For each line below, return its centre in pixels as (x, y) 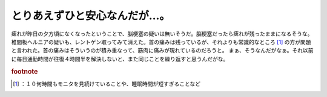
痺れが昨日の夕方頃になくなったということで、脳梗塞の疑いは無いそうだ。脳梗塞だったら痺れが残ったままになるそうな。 (162, 34)
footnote (25, 71)
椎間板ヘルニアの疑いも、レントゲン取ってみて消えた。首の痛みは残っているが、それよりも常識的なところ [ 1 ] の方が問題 (161, 42)
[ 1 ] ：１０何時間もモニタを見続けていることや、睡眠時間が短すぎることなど (107, 84)
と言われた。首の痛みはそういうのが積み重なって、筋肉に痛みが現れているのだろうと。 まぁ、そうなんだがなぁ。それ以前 (163, 51)
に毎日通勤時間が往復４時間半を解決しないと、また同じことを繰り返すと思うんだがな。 (120, 59)
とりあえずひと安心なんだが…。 (91, 16)
